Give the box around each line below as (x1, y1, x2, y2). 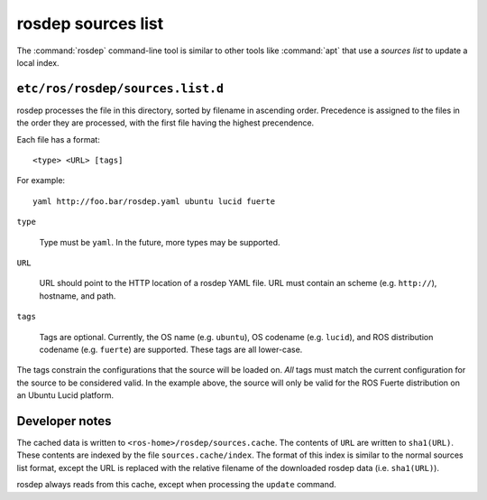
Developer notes (16, 413, 112, 429)
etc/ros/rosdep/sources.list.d (16, 81, 225, 96)
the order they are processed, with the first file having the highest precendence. (16, 117, 315, 128)
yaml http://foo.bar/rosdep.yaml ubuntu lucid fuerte (32, 196, 275, 207)
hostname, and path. (39, 290, 116, 301)
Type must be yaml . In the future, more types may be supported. (39, 236, 280, 247)
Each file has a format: (16, 134, 101, 144)
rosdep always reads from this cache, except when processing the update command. (16, 479, 337, 490)
